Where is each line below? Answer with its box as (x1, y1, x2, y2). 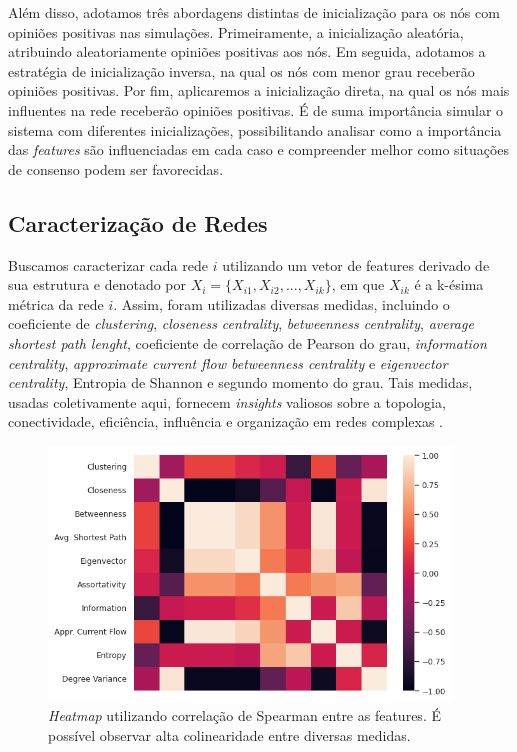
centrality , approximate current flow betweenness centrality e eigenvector (8, 352, 448, 373)
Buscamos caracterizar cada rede (8, 254, 208, 275)
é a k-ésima (414, 274, 484, 295)
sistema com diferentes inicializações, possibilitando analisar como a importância (8, 119, 502, 140)
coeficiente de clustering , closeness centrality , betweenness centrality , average (8, 313, 474, 334)
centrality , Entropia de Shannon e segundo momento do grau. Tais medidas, (8, 372, 473, 393)
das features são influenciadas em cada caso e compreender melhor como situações (8, 139, 510, 160)
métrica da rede (8, 293, 104, 314)
